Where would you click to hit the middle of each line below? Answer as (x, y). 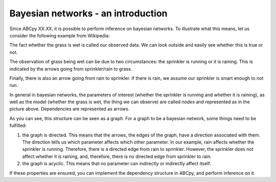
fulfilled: (18, 126)
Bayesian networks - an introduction (89, 13)
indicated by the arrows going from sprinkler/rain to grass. (71, 69)
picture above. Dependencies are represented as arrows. (70, 109)
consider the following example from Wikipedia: (60, 35)
